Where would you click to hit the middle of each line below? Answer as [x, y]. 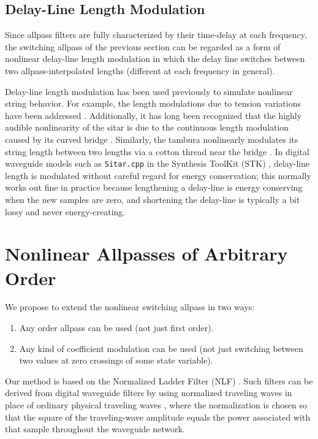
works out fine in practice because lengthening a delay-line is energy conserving [154, 187]
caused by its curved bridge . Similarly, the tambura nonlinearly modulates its [152, 139]
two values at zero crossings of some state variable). [116, 360]
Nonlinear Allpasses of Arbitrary [146, 254]
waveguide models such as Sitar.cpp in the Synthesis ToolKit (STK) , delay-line [157, 163]
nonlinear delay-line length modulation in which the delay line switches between [155, 59]
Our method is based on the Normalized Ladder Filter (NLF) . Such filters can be [159, 380]
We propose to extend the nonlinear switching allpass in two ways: [130, 307]
